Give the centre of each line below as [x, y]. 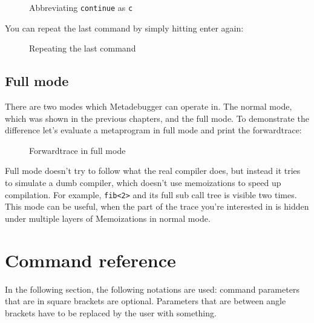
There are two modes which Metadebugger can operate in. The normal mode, [149, 106]
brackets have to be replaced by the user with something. [111, 312]
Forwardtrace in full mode [77, 150]
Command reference [90, 260]
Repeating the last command [83, 48]
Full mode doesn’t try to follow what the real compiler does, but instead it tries [153, 171]
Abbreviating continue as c [81, 7]
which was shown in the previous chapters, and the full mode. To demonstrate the [157, 118]
